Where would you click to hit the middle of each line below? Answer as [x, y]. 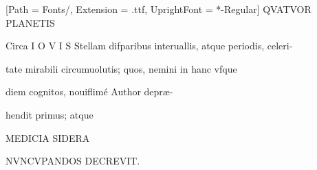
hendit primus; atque [50, 114]
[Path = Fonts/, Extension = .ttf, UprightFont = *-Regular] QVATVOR [158, 9]
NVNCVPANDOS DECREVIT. [73, 161]
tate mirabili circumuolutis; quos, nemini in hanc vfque [121, 68]
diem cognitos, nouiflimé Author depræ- [89, 92]
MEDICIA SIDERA [48, 137]
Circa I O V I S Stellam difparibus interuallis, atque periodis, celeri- [149, 46]
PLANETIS [30, 22]
